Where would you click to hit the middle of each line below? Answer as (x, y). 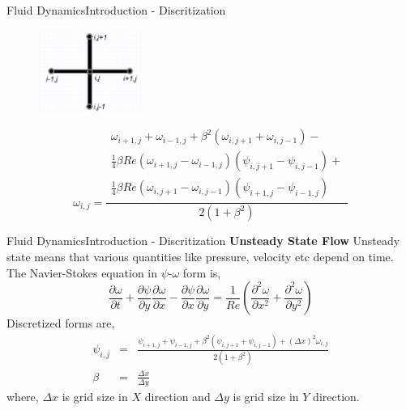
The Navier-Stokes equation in (82, 272)
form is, (202, 272)
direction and (177, 396)
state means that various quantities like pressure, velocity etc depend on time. (200, 256)
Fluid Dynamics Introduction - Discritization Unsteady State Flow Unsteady (203, 241)
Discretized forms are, (61, 323)
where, (23, 396)
